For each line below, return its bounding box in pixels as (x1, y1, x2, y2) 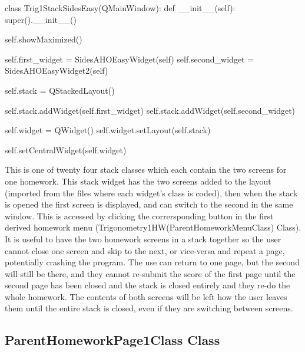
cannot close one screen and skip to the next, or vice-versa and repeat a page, (5, 244, 285, 256)
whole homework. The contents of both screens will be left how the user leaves (5, 290, 287, 302)
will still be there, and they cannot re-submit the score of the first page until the (5, 267, 296, 279)
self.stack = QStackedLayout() (5, 84, 115, 96)
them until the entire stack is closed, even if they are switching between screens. (5, 302, 293, 314)
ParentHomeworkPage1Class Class (5, 331, 220, 349)
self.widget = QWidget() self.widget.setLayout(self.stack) (5, 124, 211, 136)
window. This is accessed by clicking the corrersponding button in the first (5, 209, 274, 222)
